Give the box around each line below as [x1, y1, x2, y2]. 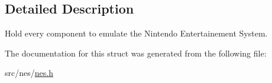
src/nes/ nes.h [5, 67, 53, 79]
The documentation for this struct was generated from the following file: [5, 47, 267, 59]
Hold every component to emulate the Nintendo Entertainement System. [5, 27, 268, 39]
